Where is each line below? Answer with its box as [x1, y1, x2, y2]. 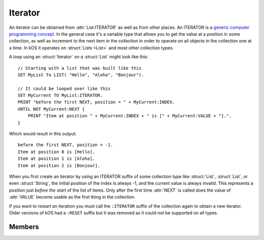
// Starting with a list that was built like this [18, 65, 142, 71]
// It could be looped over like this [18, 86, 111, 91]
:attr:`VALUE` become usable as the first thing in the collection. [9, 194, 136, 200]
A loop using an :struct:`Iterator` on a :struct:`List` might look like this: [9, 54, 149, 60]
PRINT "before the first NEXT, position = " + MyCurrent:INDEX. [18, 99, 176, 105]
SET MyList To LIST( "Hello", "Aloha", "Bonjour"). [18, 72, 144, 78]
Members [9, 222, 39, 231]
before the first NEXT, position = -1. [18, 142, 113, 148]
